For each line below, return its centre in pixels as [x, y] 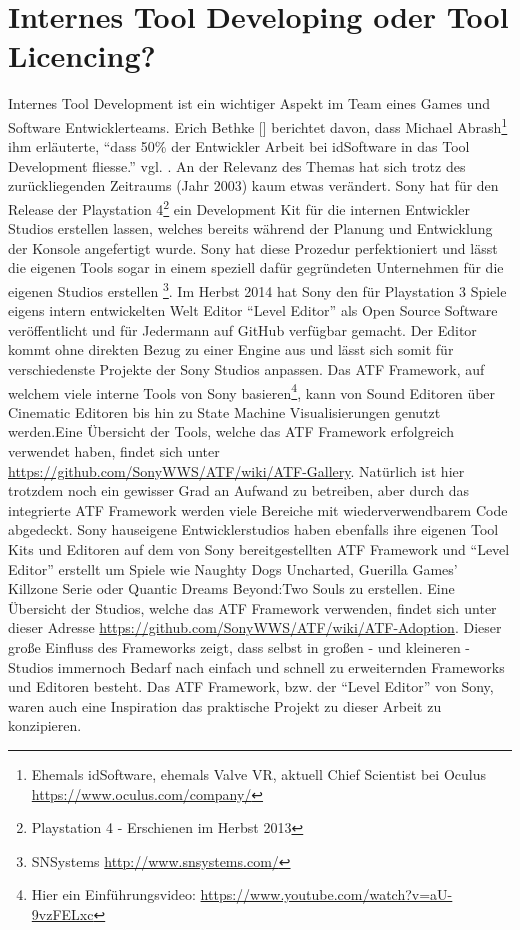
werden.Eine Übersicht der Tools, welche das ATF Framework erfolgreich [231, 431]
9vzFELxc [62, 913]
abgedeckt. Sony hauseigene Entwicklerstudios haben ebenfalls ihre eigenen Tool [253, 529]
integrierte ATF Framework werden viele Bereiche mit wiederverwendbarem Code [258, 509]
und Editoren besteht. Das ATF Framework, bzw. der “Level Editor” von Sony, [251, 686]
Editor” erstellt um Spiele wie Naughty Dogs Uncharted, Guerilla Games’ [233, 568]
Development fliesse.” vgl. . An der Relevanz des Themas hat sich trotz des [237, 165]
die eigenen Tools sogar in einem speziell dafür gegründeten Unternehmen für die [256, 267]
